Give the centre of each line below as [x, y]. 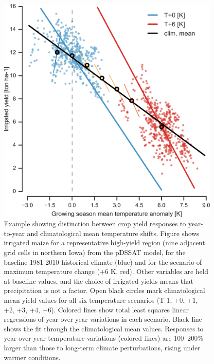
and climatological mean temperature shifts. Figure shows [113, 233]
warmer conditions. [32, 357]
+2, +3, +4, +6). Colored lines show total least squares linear [97, 309]
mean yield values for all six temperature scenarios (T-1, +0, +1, [101, 300]
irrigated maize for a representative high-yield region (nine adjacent [105, 243]
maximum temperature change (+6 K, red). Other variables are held [106, 271]
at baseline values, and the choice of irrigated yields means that [99, 281]
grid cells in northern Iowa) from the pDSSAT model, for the [95, 252]
